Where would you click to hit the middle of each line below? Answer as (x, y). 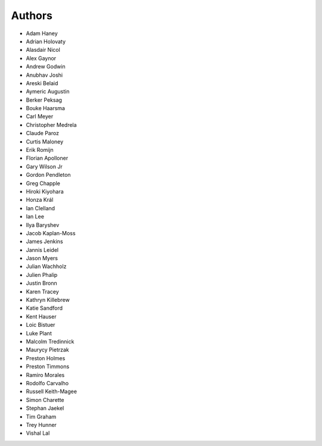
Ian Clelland (41, 208)
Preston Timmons (48, 367)
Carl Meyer (40, 117)
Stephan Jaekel (45, 408)
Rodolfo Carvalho (47, 383)
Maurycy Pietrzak (48, 350)
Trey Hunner (41, 425)
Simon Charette (45, 400)
